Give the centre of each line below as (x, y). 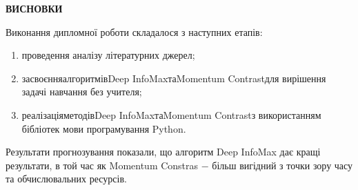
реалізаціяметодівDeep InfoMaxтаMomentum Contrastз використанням (171, 114)
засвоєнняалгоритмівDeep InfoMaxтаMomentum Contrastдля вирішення (174, 78)
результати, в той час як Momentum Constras (102, 165)
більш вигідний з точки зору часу (282, 165)
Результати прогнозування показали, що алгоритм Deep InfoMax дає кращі (163, 152)
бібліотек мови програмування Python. (104, 128)
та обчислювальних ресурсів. (66, 179)
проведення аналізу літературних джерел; (108, 55)
